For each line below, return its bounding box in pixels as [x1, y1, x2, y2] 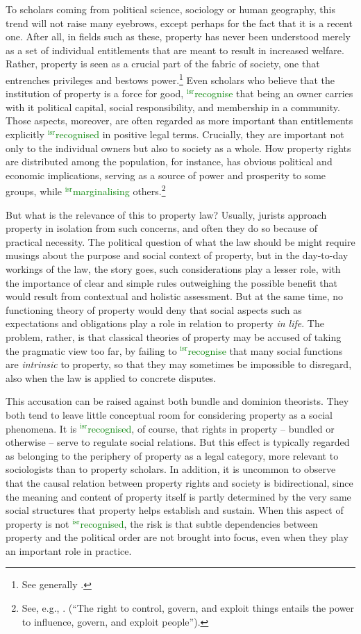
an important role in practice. [6, 543, 132, 558]
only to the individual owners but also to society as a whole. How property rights [6, 140, 351, 155]
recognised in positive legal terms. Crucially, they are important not [55, 127, 344, 141]
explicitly [6, 127, 45, 141]
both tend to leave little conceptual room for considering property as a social [6, 407, 333, 422]
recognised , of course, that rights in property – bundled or [87, 421, 335, 435]
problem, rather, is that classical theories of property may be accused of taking [6, 329, 342, 344]
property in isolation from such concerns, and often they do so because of [6, 221, 317, 235]
